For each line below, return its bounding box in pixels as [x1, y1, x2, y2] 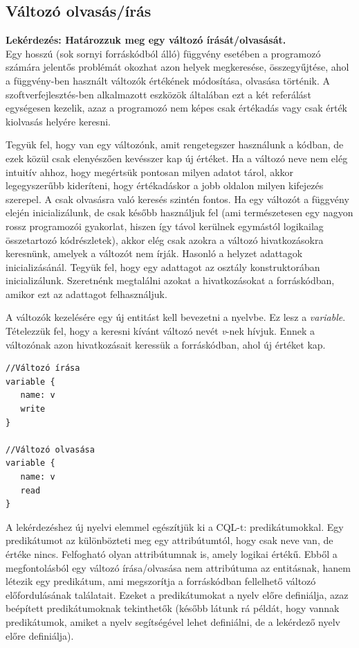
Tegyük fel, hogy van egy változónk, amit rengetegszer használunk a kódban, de [6, 137, 344, 152]
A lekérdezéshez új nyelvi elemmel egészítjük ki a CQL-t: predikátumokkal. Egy [6, 519, 344, 534]
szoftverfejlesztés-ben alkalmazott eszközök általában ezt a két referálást [6, 87, 311, 101]
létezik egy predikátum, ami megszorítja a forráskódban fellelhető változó [6, 574, 316, 588]
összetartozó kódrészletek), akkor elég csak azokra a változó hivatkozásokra [6, 232, 324, 247]
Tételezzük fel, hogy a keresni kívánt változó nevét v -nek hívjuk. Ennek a [6, 324, 315, 338]
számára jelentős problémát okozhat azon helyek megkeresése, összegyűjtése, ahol [6, 60, 349, 74]
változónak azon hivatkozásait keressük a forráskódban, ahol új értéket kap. [6, 337, 326, 351]
